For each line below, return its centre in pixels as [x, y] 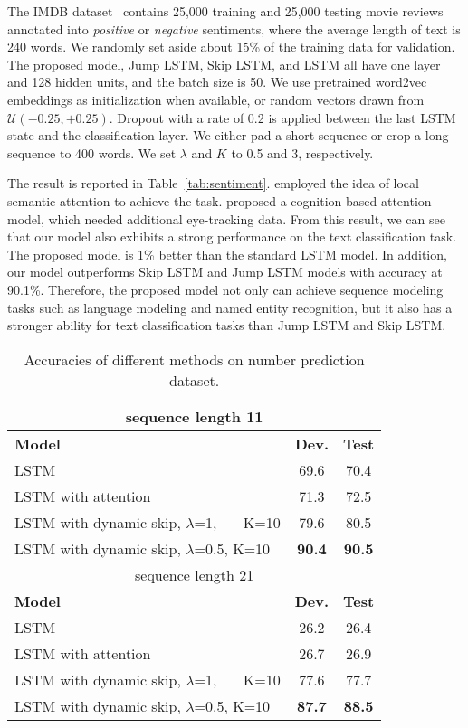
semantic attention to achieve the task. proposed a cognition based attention [220, 200]
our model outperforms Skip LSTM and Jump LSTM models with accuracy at [225, 272]
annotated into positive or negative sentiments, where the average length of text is [234, 28]
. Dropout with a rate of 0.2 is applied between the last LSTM [282, 117]
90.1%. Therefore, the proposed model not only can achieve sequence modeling [225, 289]
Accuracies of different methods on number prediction [194, 359]
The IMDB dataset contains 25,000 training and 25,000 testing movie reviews [225, 11]
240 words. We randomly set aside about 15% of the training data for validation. [231, 47]
